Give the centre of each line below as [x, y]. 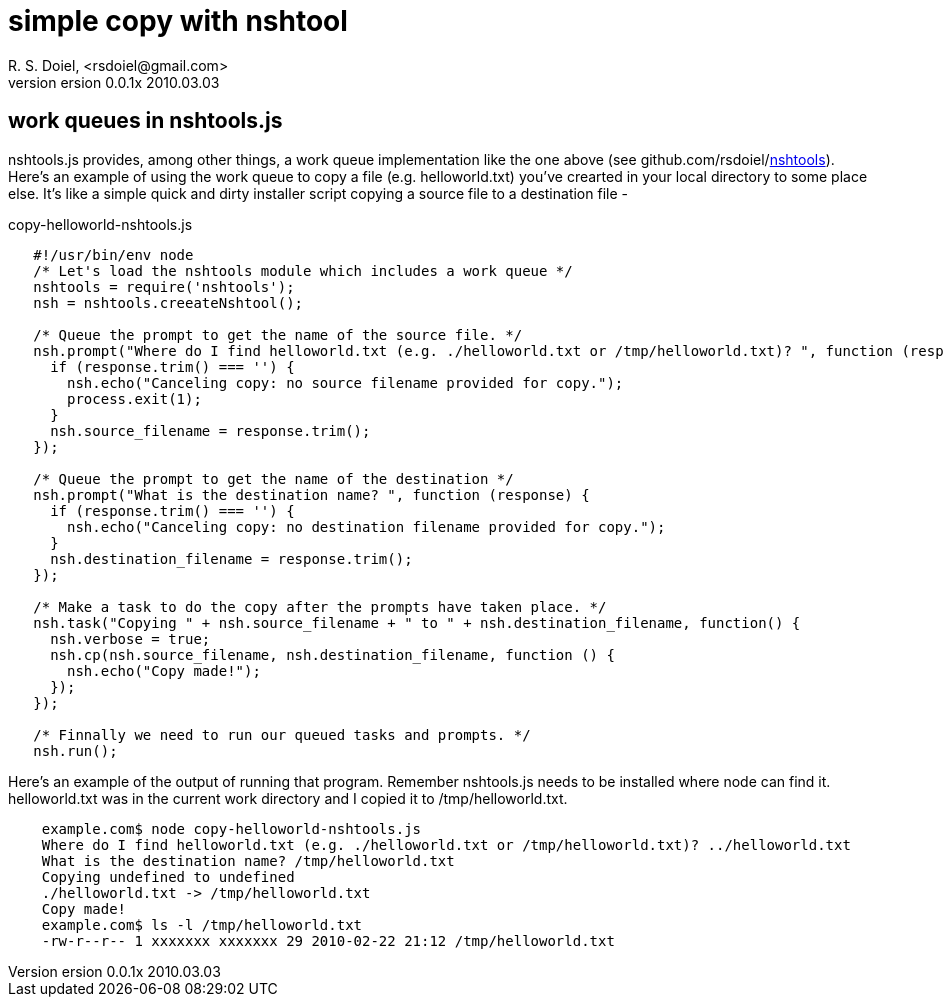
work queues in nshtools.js [145, 121]
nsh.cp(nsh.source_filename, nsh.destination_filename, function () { [332, 654]
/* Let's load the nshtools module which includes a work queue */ [303, 270]
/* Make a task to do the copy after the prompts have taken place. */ [320, 606]
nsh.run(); [75, 750]
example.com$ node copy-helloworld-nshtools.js [231, 828]
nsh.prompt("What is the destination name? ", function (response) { [311, 494]
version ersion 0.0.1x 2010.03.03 [114, 82]
